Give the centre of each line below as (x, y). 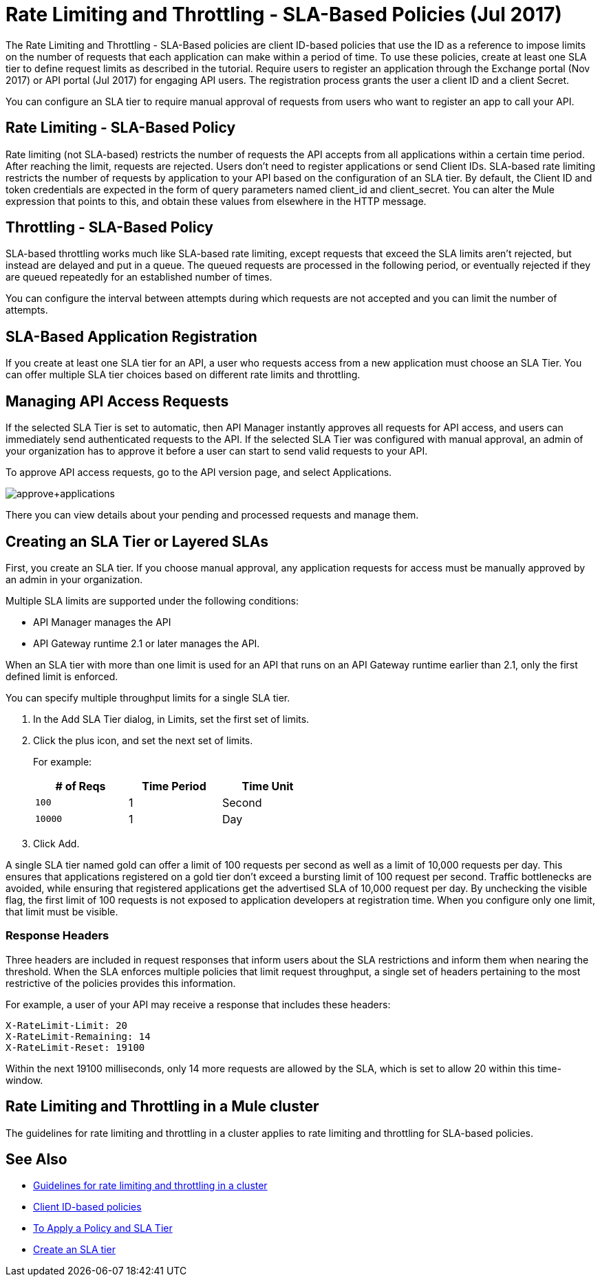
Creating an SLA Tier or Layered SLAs (137, 541)
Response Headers (57, 936)
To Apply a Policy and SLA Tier (103, 1228)
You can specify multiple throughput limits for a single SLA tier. (148, 697)
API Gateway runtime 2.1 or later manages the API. (147, 643)
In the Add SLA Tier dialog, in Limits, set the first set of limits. (171, 719)
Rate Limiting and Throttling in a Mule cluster (162, 1107)
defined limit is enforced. (62, 676)
